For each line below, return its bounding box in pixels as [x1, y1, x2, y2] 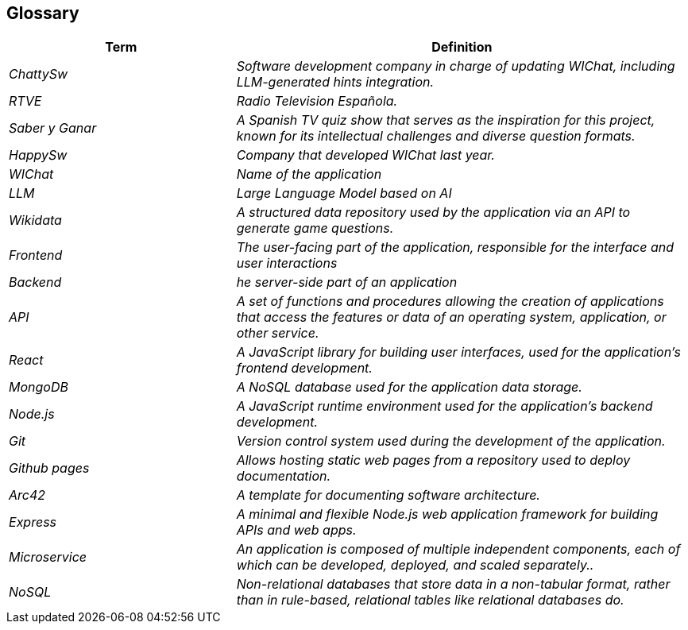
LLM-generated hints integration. [236, 74, 435, 91]
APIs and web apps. [236, 522, 357, 539]
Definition [431, 39, 493, 56]
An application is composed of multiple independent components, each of [236, 541, 681, 558]
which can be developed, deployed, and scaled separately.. [236, 557, 594, 574]
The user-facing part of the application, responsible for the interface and [236, 239, 674, 256]
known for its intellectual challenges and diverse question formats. [236, 128, 636, 145]
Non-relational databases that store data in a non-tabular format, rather [236, 576, 671, 593]
